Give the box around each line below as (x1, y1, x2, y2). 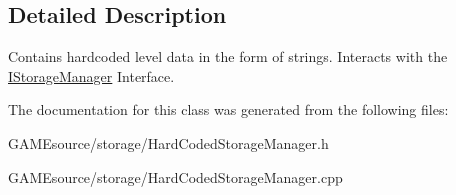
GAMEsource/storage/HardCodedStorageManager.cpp (8, 166, 343, 187)
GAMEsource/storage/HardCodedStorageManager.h (8, 132, 329, 153)
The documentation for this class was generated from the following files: (8, 99, 449, 120)
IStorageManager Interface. (8, 65, 175, 86)
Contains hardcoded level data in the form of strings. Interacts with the (8, 46, 448, 67)
